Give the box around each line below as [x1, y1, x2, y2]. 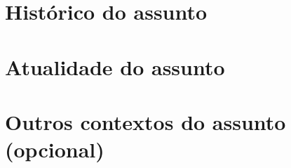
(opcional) [5, 135, 104, 164]
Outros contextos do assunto [5, 107, 286, 136]
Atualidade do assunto [5, 52, 225, 81]
